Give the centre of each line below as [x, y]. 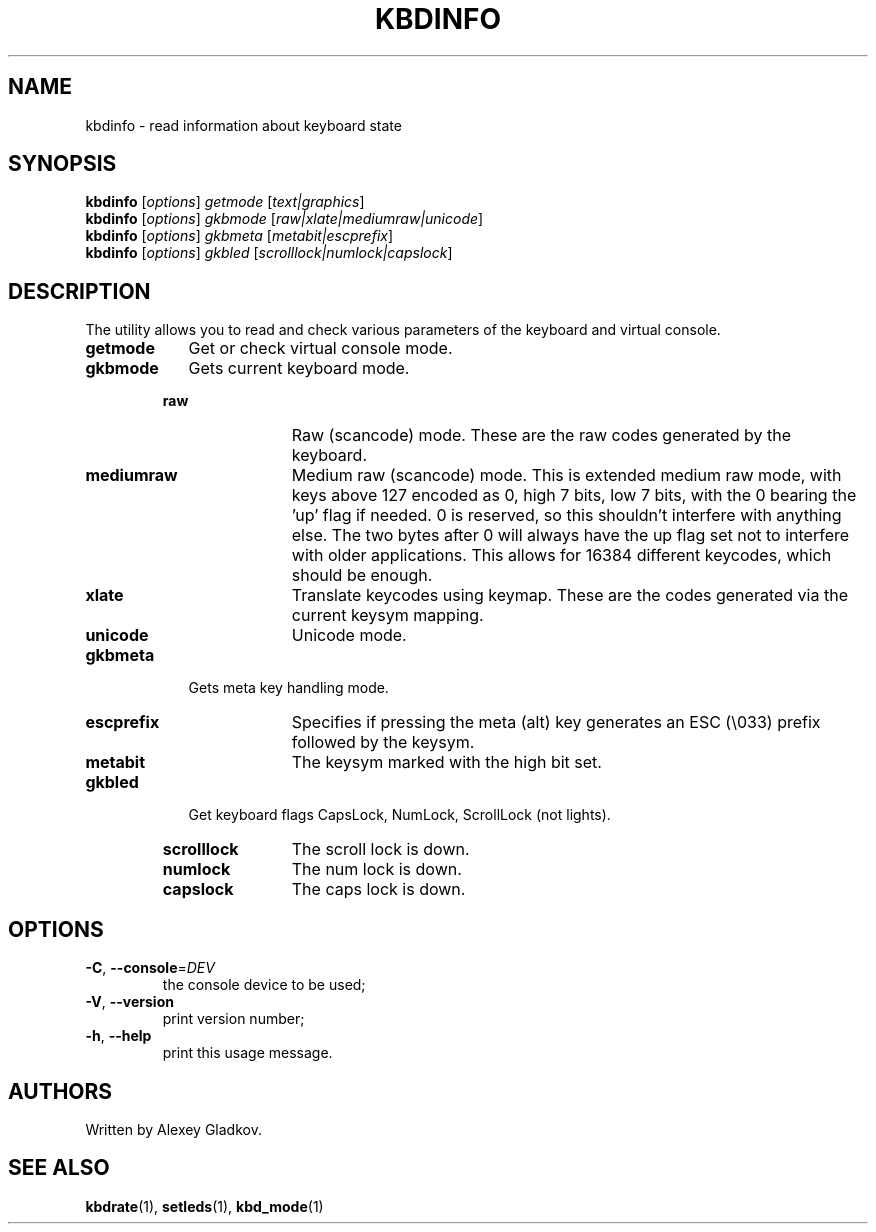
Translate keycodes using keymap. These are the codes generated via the [569, 595]
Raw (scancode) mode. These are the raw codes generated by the [541, 435]
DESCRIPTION [79, 291]
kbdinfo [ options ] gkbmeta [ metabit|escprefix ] [239, 236]
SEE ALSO [59, 1168]
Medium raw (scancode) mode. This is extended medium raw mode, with [566, 475]
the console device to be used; [264, 985]
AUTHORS [60, 1091]
